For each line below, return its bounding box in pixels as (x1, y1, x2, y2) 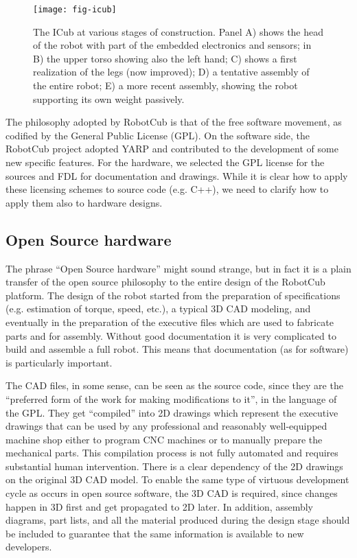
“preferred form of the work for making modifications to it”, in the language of (5, 391, 337, 406)
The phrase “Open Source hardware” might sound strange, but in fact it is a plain (5, 261, 352, 275)
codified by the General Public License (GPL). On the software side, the (5, 128, 310, 142)
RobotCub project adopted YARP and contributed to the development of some (5, 141, 338, 156)
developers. (5, 539, 52, 554)
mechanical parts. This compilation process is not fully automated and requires (5, 445, 338, 460)
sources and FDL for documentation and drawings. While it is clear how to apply (5, 168, 348, 183)
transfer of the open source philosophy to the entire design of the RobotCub (5, 275, 325, 289)
